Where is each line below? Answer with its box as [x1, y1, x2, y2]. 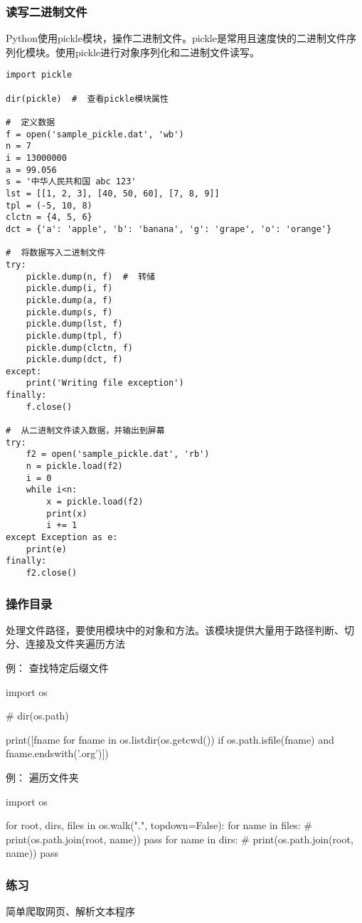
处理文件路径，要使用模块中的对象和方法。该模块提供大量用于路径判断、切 [6, 622, 354, 637]
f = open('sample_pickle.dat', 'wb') [6, 129, 184, 139]
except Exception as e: [6, 532, 118, 542]
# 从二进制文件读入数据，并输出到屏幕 [6, 426, 165, 436]
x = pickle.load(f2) [46, 497, 144, 507]
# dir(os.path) [6, 708, 69, 723]
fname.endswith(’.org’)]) [6, 746, 109, 761]
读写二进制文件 [6, 2, 87, 20]
